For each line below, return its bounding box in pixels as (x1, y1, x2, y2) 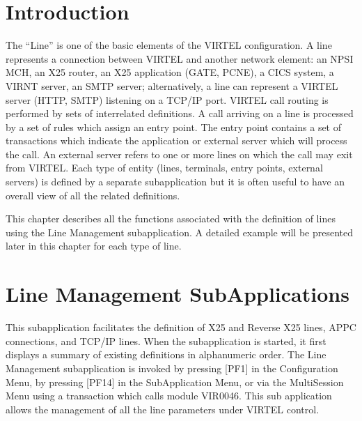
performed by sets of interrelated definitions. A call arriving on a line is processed (6, 106, 354, 121)
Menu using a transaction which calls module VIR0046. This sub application (6, 388, 332, 403)
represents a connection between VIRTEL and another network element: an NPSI (6, 51, 354, 66)
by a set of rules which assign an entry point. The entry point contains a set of (6, 119, 342, 134)
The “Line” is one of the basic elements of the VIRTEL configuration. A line (6, 38, 332, 52)
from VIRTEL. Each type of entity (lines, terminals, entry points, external (6, 160, 323, 175)
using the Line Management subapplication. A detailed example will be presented (6, 224, 354, 239)
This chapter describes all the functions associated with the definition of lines (6, 211, 336, 226)
